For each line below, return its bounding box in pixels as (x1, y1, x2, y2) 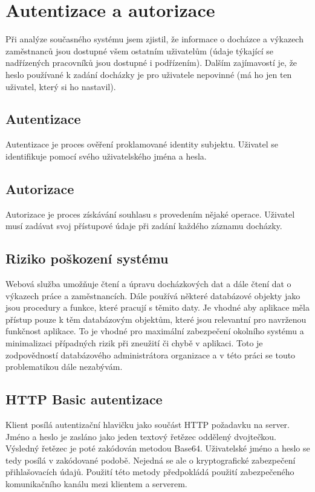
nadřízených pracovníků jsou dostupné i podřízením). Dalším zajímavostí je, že (5, 56, 297, 69)
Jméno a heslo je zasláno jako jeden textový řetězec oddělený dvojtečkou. (5, 430, 276, 442)
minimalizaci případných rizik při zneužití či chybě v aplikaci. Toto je (5, 337, 263, 349)
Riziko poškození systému (5, 249, 169, 268)
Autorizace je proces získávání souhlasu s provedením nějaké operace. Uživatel (5, 207, 295, 220)
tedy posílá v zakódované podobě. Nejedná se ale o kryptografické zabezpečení (5, 453, 296, 466)
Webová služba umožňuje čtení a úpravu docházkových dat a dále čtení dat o (5, 277, 291, 290)
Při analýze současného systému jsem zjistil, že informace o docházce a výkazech (5, 33, 304, 45)
